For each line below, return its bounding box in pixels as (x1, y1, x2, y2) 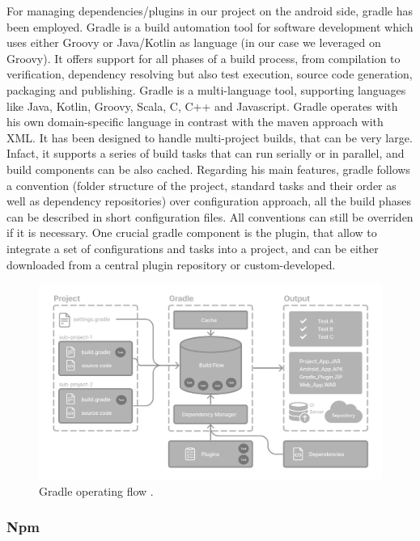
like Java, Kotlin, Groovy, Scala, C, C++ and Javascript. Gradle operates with (6, 97, 398, 114)
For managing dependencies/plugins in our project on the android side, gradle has (6, 2, 414, 19)
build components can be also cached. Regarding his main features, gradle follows (6, 160, 410, 177)
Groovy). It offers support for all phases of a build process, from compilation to (6, 49, 401, 66)
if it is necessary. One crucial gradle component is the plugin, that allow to (6, 224, 377, 241)
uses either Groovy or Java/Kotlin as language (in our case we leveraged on (6, 34, 381, 51)
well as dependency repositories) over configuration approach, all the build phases (6, 192, 411, 209)
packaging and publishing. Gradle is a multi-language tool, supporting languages (6, 81, 406, 98)
